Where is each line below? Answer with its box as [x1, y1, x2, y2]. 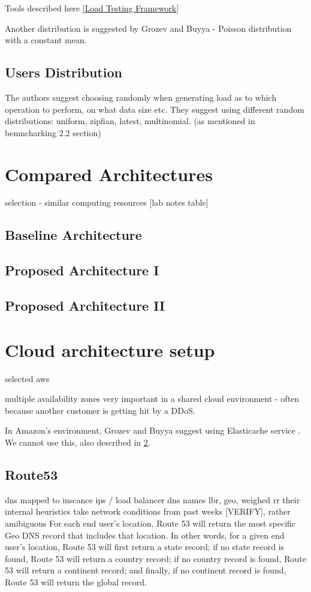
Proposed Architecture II [5, 296, 165, 315]
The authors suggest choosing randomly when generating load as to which [5, 91, 277, 103]
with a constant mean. [5, 34, 87, 46]
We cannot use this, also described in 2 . [5, 435, 150, 448]
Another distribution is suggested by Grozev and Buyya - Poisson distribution [5, 22, 292, 34]
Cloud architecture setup [5, 337, 215, 362]
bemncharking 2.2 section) [5, 126, 101, 139]
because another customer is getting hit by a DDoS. [5, 404, 195, 416]
